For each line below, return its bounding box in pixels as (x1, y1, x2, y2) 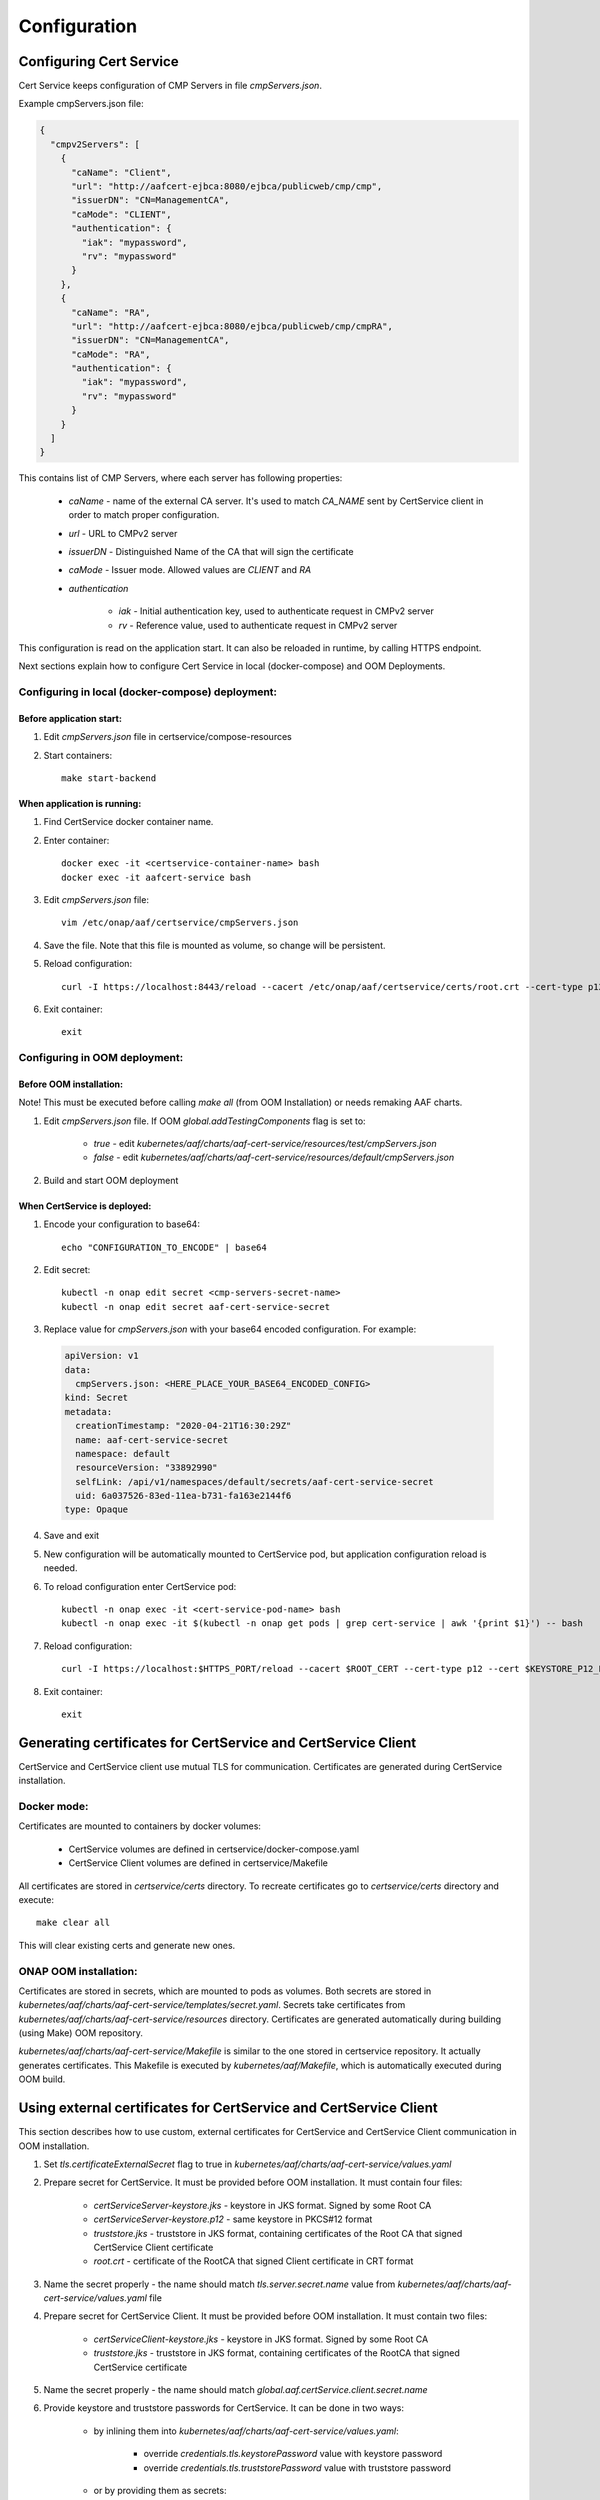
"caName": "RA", (71, 306, 151, 318)
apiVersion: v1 (64, 1350, 139, 1362)
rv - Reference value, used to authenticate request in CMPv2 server (118, 619, 398, 631)
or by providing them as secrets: (93, 2484, 227, 2496)
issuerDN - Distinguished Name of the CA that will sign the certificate (68, 545, 354, 557)
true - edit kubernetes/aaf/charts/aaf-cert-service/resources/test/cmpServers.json (93, 1138, 437, 1150)
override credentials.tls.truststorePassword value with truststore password (143, 2461, 452, 2474)
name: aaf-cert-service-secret (75, 1434, 229, 1445)
